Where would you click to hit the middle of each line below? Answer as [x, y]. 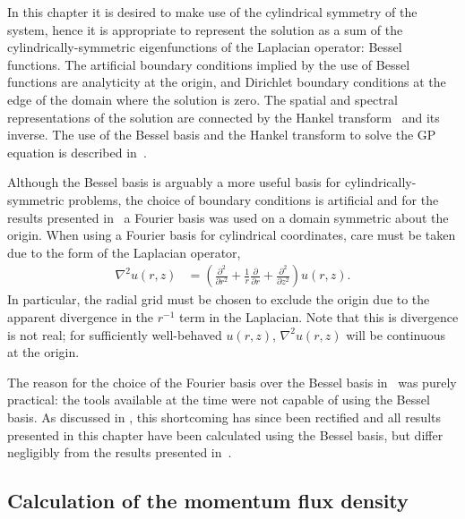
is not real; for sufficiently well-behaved [115, 334]
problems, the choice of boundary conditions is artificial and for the [254, 199]
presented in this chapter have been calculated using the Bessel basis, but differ [225, 434]
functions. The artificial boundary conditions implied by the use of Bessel [209, 64]
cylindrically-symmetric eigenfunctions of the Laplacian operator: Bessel [205, 47]
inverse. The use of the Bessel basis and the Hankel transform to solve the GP [222, 135]
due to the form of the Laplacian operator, [124, 252]
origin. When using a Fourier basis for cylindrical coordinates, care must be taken [232, 235]
